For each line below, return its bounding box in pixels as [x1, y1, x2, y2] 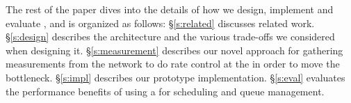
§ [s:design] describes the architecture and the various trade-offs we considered [6, 29, 335, 44]
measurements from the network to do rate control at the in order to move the [6, 56, 340, 71]
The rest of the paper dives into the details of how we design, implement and [6, 2, 334, 16]
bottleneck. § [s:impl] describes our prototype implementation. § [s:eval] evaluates [6, 70, 345, 84]
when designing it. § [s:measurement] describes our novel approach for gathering [6, 42, 343, 57]
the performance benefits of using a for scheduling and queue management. [6, 84, 325, 98]
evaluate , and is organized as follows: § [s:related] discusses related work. [6, 15, 315, 30]
